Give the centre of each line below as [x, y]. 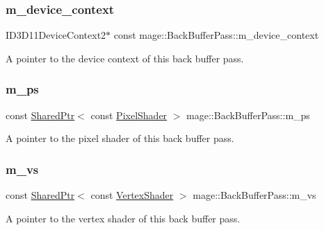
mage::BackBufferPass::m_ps [248, 115]
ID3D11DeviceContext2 [56, 35]
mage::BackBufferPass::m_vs [254, 195]
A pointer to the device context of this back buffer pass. [125, 58]
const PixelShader [129, 115]
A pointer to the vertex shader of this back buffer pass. [123, 218]
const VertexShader [132, 195]
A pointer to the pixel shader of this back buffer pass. [120, 138]
